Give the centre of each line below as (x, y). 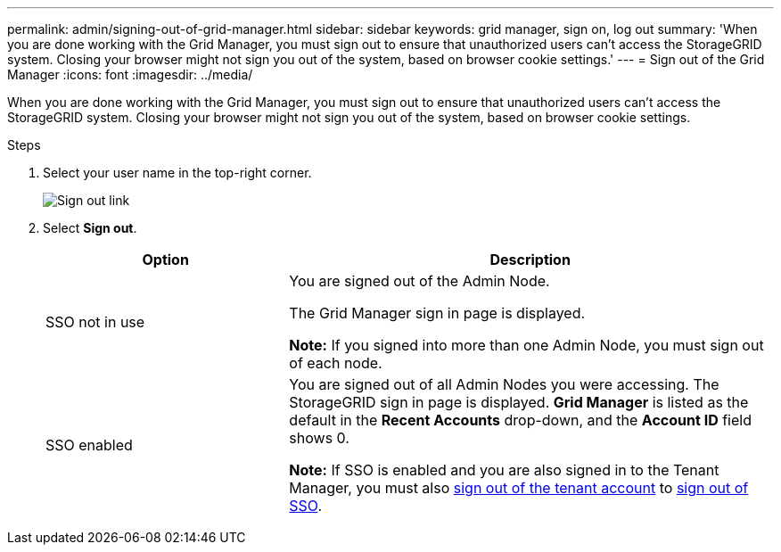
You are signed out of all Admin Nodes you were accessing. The (504, 384)
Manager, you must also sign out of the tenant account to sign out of (519, 488)
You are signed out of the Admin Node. (419, 281)
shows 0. (319, 438)
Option (165, 260)
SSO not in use (95, 322)
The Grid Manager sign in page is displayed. (437, 313)
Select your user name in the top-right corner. (177, 173)
